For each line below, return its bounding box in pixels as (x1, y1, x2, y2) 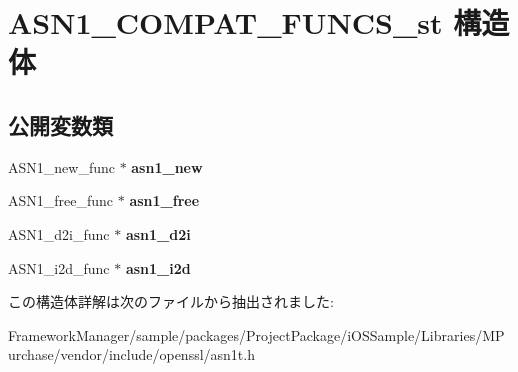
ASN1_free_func (8, 190, 114, 211)
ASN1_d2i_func (8, 223, 110, 244)
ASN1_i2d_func (8, 257, 110, 278)
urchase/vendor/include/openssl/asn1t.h (8, 344, 255, 365)
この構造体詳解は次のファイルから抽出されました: (8, 291, 334, 312)
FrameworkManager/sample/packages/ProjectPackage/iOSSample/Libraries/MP (8, 324, 505, 345)
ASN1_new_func (8, 156, 115, 177)
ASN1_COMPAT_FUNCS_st (8, 2, 443, 43)
